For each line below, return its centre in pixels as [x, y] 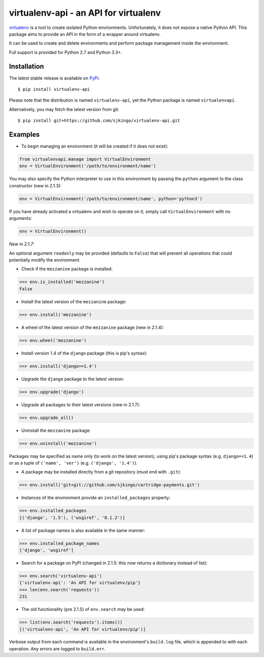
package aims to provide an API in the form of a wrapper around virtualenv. [85, 34]
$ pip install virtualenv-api [54, 89]
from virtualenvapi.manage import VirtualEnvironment [85, 159]
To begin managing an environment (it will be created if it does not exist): [95, 146]
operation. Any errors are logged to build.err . [57, 649]
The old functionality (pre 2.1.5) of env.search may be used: [83, 609]
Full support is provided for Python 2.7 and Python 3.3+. [66, 52]
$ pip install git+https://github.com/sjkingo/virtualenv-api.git [99, 121]
